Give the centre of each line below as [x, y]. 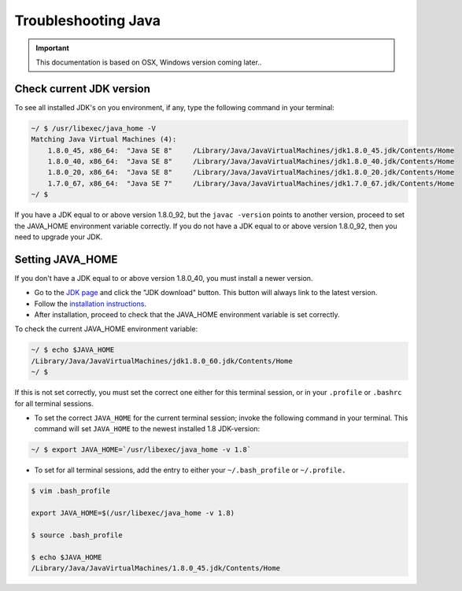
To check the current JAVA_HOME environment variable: [106, 329]
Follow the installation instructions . [91, 304]
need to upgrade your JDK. [59, 237]
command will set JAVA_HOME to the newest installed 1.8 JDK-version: [147, 429]
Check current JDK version [83, 89]
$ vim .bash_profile [70, 491]
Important [53, 48]
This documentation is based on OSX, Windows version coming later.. [149, 62]
